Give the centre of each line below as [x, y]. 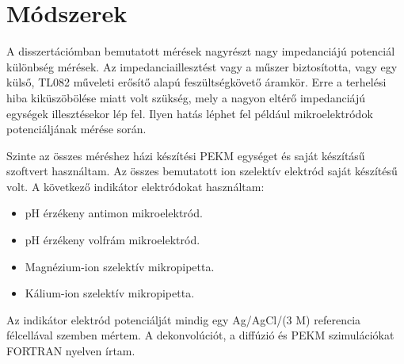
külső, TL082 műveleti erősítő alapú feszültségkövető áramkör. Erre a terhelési [196, 82]
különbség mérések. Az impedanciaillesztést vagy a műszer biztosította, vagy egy [202, 66]
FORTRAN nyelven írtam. [71, 351]
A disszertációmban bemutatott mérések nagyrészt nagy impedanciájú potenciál [201, 51]
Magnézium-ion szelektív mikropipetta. [120, 266]
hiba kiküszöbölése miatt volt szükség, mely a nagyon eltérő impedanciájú [186, 97]
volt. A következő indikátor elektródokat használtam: [135, 186]
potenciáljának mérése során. [76, 129]
